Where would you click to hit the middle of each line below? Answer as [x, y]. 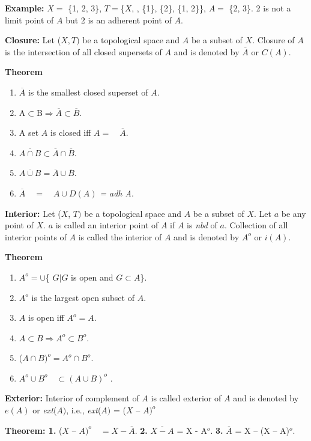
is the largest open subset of [83, 297]
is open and [92, 277]
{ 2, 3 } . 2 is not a [260, 8]
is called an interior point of [107, 225]
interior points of [36, 236]
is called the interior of [120, 236]
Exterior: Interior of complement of [72, 398]
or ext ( [45, 410]
